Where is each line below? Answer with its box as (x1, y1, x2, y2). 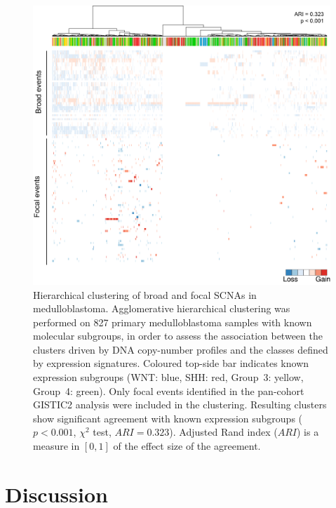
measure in (33, 439, 80, 453)
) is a (296, 425, 319, 439)
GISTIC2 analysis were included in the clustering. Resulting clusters (33, 397, 327, 412)
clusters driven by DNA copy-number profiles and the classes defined (33, 342, 328, 356)
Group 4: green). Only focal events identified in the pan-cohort (33, 383, 304, 398)
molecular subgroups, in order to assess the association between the (33, 328, 323, 343)
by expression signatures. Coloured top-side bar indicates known (33, 356, 309, 370)
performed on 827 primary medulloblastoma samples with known (33, 314, 312, 329)
